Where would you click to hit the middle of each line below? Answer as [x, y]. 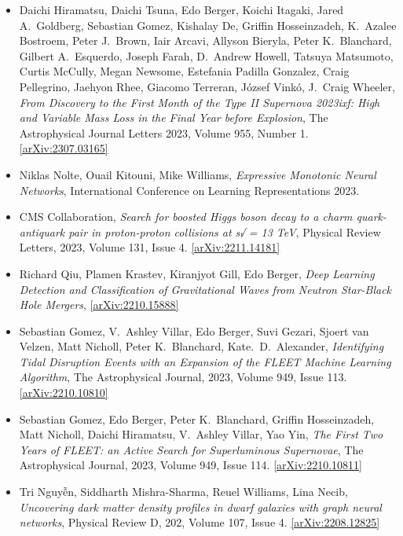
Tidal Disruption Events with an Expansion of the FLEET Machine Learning [205, 361]
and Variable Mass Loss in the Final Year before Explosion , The [174, 117]
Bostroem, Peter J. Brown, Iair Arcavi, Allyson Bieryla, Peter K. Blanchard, [205, 40]
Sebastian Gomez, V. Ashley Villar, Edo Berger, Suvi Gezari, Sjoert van [194, 330]
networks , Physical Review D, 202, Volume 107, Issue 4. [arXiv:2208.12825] [200, 522]
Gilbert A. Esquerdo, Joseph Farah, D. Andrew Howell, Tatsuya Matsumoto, [206, 55]
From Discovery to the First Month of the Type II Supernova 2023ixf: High [200, 102]
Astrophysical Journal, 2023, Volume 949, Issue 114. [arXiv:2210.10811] [191, 465]
